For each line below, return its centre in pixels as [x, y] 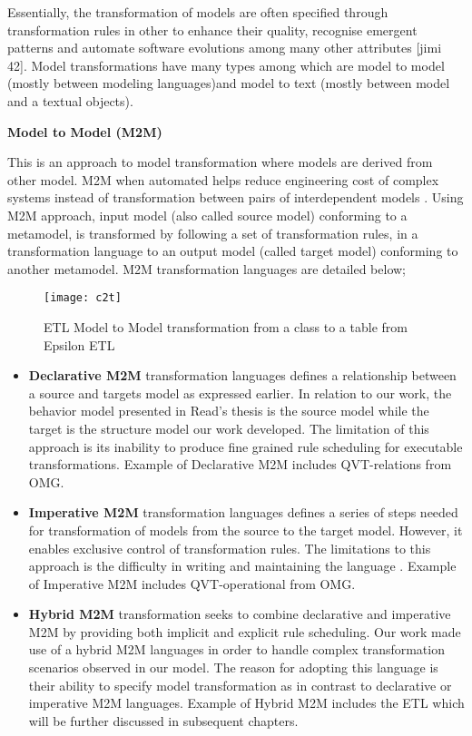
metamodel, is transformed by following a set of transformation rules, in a [213, 233]
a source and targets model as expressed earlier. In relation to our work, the [240, 393]
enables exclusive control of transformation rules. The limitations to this [230, 548]
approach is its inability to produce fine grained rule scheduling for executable [246, 446]
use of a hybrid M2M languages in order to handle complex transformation [236, 649]
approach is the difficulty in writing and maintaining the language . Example [242, 566]
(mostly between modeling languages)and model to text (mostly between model [229, 83]
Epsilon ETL [79, 344]
